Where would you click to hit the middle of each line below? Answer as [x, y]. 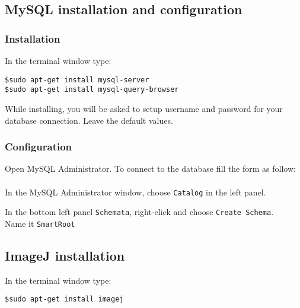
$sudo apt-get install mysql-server [77, 80]
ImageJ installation [65, 255]
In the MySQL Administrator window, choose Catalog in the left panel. [135, 192]
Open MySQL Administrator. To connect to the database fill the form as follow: [150, 169]
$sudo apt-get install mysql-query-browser [92, 90]
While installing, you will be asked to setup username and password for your [144, 108]
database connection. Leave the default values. [89, 120]
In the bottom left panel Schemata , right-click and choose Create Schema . [139, 212]
